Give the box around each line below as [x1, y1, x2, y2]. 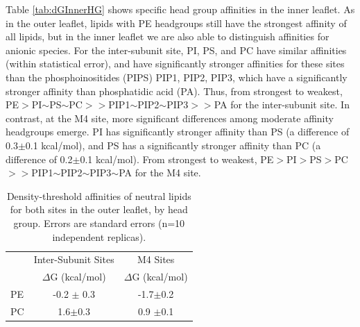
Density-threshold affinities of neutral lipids [6, 188, 191, 203]
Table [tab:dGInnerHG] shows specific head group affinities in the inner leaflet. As [6, 2, 355, 16]
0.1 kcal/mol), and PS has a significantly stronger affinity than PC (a [25, 137, 321, 152]
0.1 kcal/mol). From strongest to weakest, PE [80, 151, 274, 166]
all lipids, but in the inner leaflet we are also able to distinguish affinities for [6, 29, 329, 44]
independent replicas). [52, 229, 146, 244]
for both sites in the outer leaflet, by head [10, 202, 188, 217]
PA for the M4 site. [119, 165, 201, 180]
